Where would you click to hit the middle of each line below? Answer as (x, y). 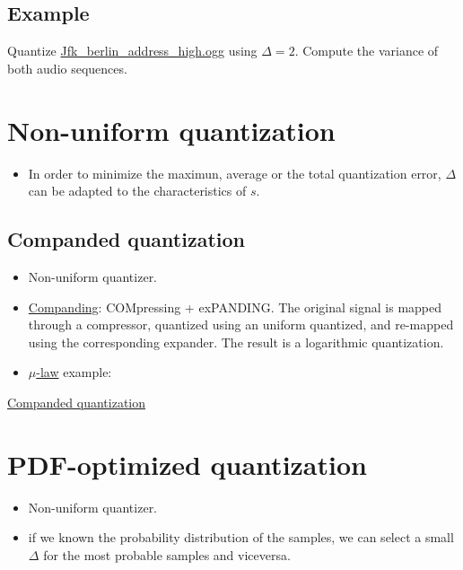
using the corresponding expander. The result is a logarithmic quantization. (236, 342)
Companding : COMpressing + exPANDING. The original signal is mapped (235, 307)
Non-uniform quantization (171, 130)
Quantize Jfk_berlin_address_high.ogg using (132, 51)
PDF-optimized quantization (187, 464)
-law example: (74, 372)
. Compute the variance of (367, 51)
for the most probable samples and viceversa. (167, 554)
